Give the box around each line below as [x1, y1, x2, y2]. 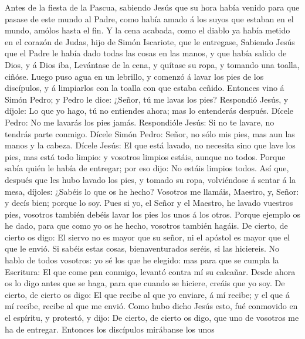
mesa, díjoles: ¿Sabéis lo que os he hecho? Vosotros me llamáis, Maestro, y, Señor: [5, 185, 299, 197]
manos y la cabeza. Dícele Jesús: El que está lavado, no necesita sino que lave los [5, 139, 296, 151]
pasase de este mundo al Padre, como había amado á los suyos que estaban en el [5, 12, 294, 25]
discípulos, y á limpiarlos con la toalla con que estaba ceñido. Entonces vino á [5, 82, 284, 94]
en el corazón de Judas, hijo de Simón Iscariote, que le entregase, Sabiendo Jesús [5, 35, 295, 48]
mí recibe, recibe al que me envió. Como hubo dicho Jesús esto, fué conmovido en [5, 300, 298, 312]
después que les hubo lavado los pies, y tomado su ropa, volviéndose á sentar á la [5, 173, 296, 185]
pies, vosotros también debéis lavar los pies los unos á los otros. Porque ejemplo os [5, 208, 300, 220]
